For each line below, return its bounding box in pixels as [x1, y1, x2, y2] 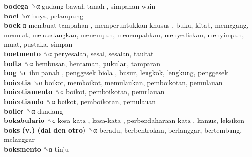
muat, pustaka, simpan [4, 39, 73, 49]
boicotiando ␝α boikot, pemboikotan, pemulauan [4, 96, 156, 106]
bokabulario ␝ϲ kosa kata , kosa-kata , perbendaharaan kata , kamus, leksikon [4, 115, 245, 125]
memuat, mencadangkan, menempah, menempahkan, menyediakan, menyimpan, [4, 29, 244, 39]
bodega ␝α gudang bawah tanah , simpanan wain [4, 1, 156, 11]
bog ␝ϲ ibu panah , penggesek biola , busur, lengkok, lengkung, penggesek [4, 68, 228, 78]
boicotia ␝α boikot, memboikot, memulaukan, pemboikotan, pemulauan [4, 77, 223, 87]
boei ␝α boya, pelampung [4, 10, 84, 20]
